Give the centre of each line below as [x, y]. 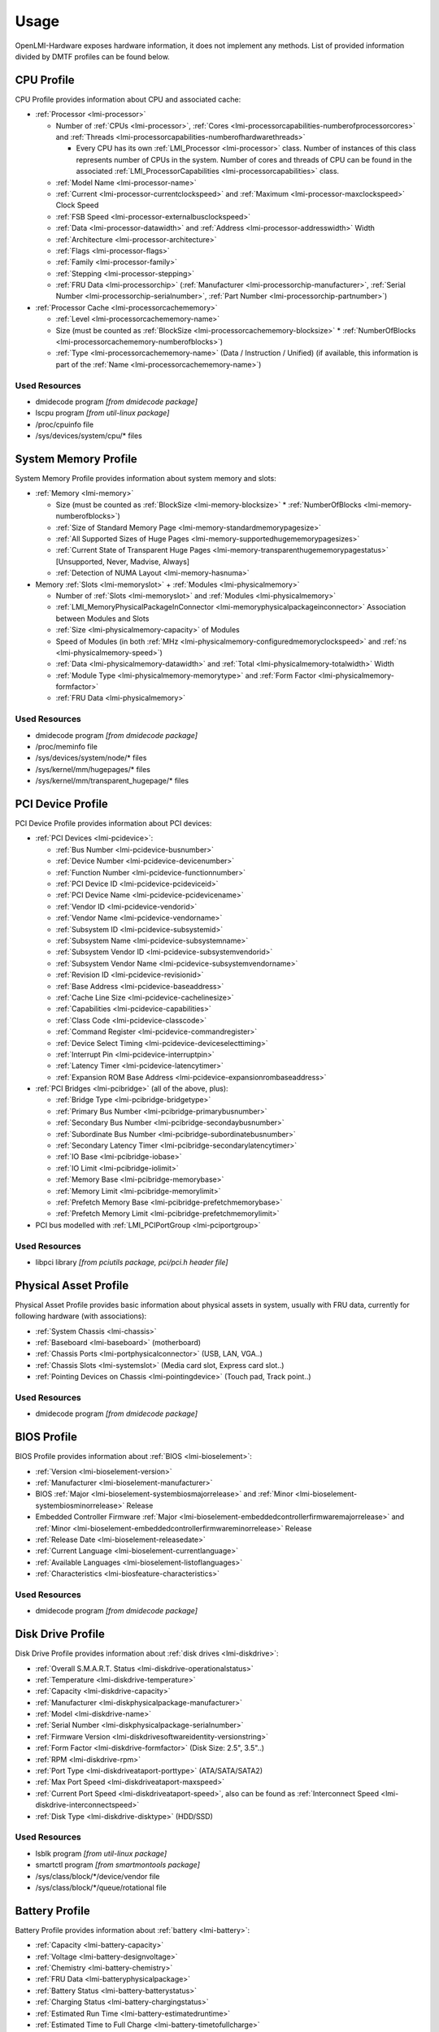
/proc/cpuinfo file [64, 424]
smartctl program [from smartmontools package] [118, 1865]
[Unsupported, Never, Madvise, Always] [123, 562]
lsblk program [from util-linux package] [101, 1853]
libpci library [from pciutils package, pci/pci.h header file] [132, 1262]
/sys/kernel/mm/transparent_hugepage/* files [112, 781]
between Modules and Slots [102, 619]
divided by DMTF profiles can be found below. [92, 56]
